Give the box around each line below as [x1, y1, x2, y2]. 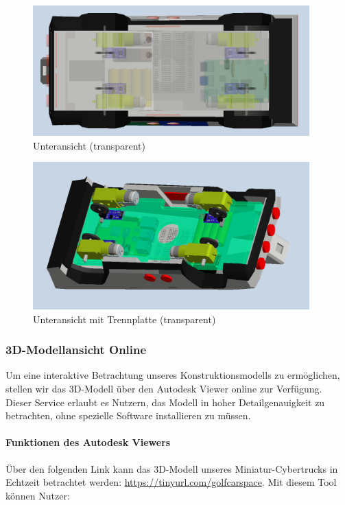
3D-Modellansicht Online [5, 341, 147, 358]
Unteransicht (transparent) [33, 138, 146, 152]
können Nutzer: [5, 488, 70, 502]
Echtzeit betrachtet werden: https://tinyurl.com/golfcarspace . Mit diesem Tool [5, 475, 337, 489]
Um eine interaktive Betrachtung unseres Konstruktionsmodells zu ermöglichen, [5, 368, 340, 382]
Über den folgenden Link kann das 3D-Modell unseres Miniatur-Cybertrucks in [5, 461, 338, 475]
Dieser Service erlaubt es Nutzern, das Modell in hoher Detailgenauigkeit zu [5, 395, 325, 409]
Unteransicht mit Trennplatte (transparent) [33, 312, 216, 326]
